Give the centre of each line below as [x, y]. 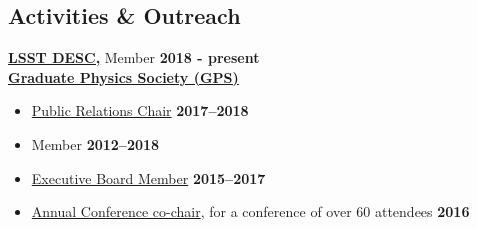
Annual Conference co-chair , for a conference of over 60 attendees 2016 [250, 211]
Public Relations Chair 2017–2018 [140, 110]
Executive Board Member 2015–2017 [148, 177]
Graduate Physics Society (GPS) [123, 76]
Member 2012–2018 [95, 143]
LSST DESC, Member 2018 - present [134, 57]
